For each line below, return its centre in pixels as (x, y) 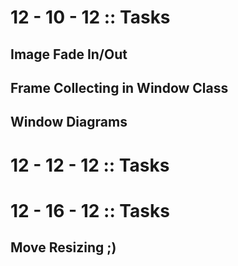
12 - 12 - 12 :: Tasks (90, 165)
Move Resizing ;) (63, 247)
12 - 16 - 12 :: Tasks (90, 210)
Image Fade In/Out (69, 54)
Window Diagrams (69, 122)
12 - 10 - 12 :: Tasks (90, 17)
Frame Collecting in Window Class (119, 87)
